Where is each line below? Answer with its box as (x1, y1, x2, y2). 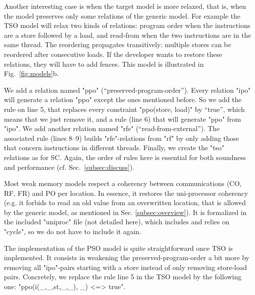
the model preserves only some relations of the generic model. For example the (4, 10, 240, 21)
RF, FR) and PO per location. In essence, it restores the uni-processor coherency (4, 188, 248, 198)
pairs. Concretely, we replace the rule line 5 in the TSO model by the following (4, 271, 242, 282)
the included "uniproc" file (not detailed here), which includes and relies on (4, 216, 229, 227)
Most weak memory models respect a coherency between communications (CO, (4, 178, 242, 188)
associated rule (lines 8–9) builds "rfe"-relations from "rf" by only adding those (4, 133, 239, 143)
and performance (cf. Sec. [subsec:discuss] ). (4, 161, 135, 172)
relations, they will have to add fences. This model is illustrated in (4, 58, 204, 69)
